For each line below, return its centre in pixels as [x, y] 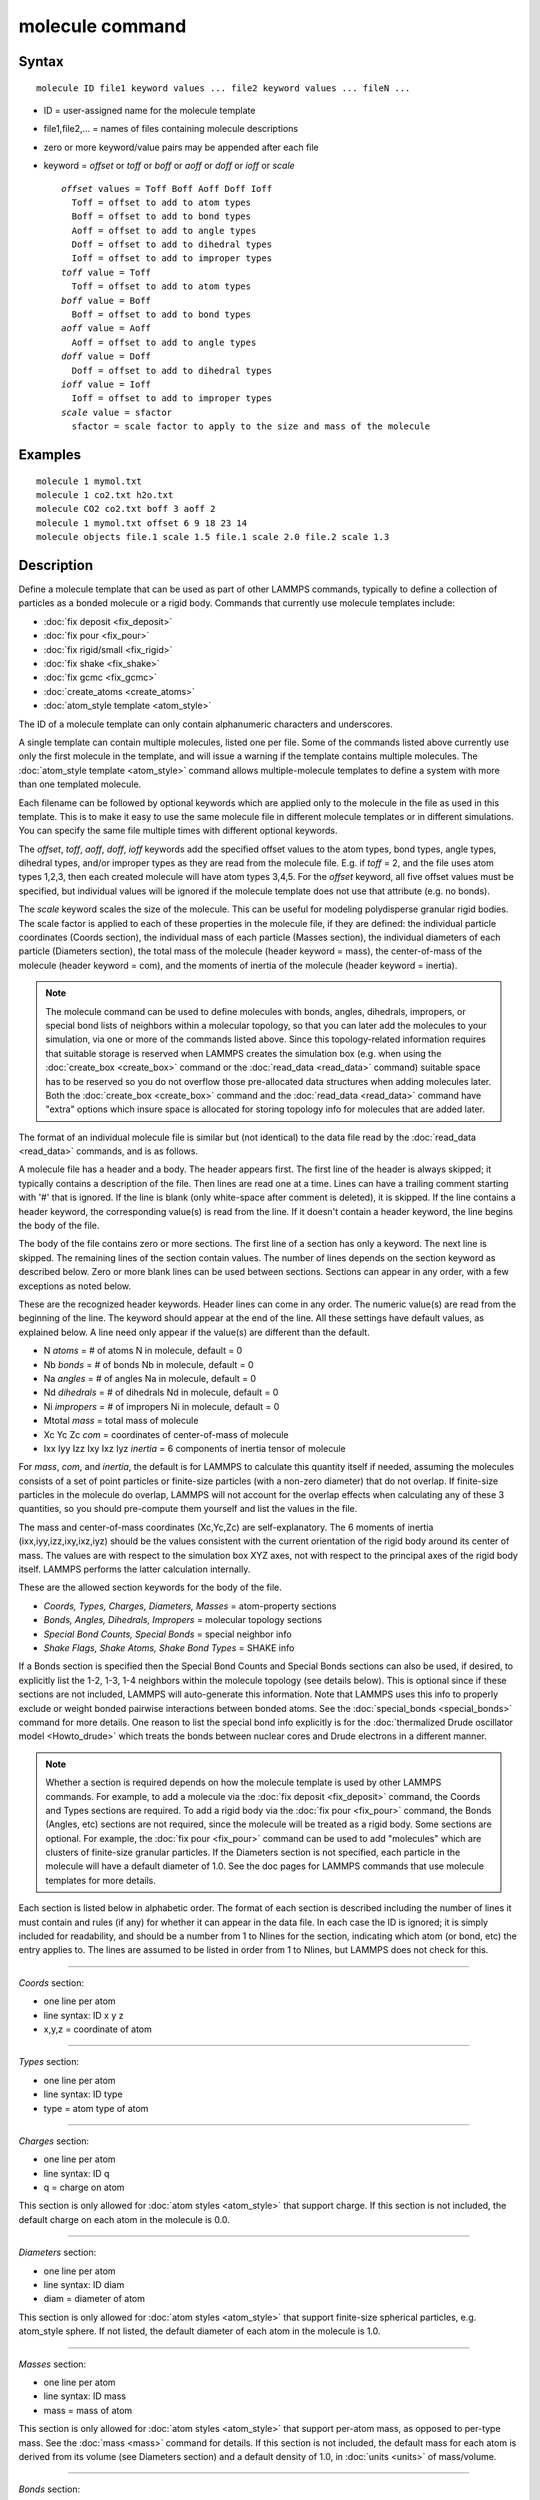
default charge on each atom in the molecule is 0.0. [124, 2219]
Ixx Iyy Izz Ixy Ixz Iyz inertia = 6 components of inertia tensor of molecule [194, 1448]
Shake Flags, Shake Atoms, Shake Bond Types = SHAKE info [169, 1647]
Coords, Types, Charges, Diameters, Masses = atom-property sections [190, 1606]
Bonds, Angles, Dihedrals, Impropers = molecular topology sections [182, 1620]
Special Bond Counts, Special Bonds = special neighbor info [167, 1634]
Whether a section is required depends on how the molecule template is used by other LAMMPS [243, 1782]
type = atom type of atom [96, 2108]
